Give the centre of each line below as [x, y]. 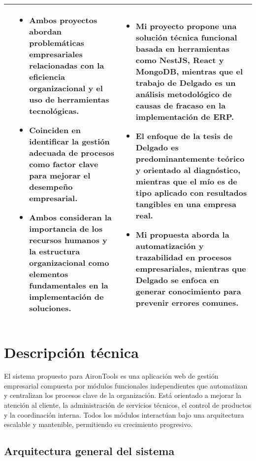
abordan [46, 31]
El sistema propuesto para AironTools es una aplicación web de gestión [111, 376]
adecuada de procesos [72, 153]
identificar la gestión [69, 141]
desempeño [51, 187]
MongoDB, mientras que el [189, 71]
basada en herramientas [182, 48]
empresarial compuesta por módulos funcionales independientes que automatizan [126, 385]
